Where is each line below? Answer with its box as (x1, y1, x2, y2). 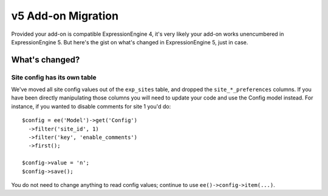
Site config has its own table (11, 73, 97, 81)
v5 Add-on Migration (11, 9, 118, 22)
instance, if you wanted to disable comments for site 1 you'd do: (11, 103, 171, 110)
